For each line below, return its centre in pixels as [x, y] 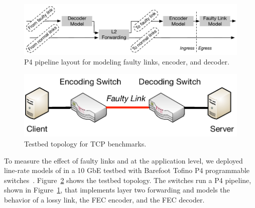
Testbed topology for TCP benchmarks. [85, 144]
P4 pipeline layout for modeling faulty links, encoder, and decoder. [127, 62]
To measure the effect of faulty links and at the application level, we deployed [123, 160]
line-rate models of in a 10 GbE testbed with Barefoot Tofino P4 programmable [127, 170]
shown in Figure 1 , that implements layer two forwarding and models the [117, 190]
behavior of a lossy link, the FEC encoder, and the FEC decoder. [104, 199]
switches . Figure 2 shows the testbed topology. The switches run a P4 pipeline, [128, 180]
